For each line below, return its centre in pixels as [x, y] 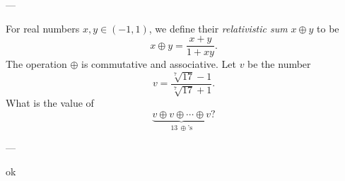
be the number [279, 64]
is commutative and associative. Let [159, 64]
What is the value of [50, 103]
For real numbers [43, 28]
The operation [36, 64]
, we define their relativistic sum [218, 28]
